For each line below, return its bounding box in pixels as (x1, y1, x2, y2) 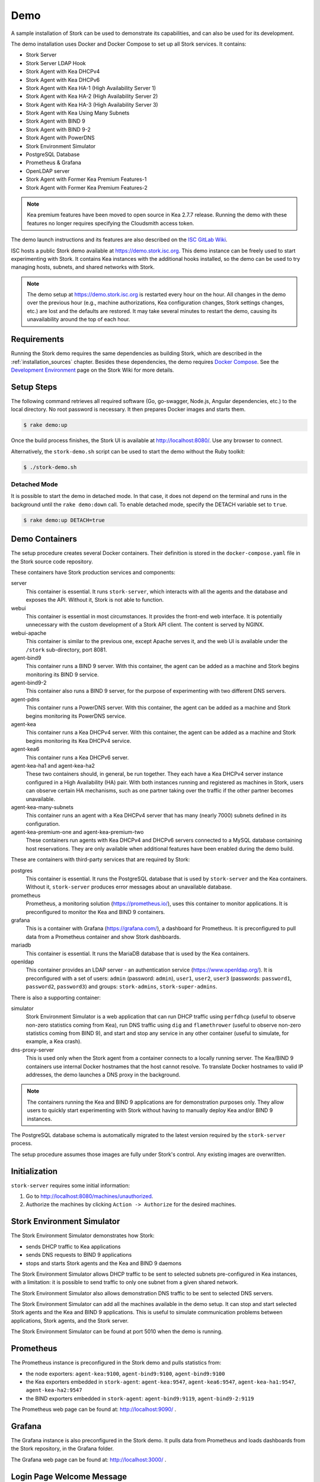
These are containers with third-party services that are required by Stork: (11, 856, 190, 863)
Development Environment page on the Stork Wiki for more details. (11, 366, 174, 373)
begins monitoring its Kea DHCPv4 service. (25, 737, 132, 744)
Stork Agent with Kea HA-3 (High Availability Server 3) (25, 101, 158, 108)
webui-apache (11, 629, 47, 637)
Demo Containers (11, 534, 77, 544)
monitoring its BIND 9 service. (25, 670, 99, 678)
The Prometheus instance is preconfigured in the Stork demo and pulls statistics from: (11, 1359, 222, 1366)
